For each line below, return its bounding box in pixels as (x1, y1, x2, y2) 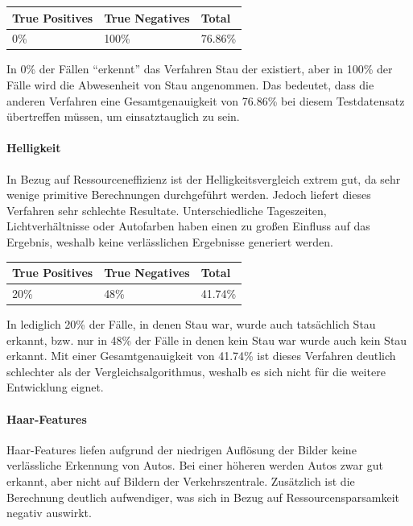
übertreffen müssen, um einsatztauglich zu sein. (6, 108, 240, 125)
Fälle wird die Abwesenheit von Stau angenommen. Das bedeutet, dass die (6, 77, 374, 93)
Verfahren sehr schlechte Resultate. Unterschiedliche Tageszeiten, (6, 201, 327, 218)
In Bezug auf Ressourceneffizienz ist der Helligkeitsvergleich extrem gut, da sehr (6, 170, 401, 187)
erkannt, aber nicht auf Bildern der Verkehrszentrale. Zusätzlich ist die (6, 472, 355, 489)
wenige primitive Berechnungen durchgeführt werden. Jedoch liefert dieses (6, 186, 371, 203)
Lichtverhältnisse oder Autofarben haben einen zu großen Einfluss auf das (6, 217, 370, 234)
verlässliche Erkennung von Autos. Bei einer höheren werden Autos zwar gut (6, 457, 383, 474)
